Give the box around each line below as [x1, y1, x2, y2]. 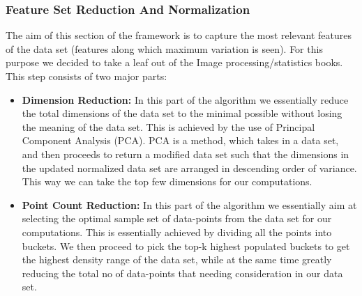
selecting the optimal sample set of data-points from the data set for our [22, 211, 332, 226]
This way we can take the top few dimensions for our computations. [22, 174, 312, 189]
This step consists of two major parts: [6, 69, 167, 83]
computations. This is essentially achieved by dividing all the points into [22, 224, 332, 239]
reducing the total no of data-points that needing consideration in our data [22, 265, 343, 280]
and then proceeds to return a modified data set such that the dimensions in [22, 146, 349, 161]
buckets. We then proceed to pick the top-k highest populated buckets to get [22, 238, 350, 253]
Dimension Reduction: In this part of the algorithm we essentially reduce [22, 92, 349, 107]
